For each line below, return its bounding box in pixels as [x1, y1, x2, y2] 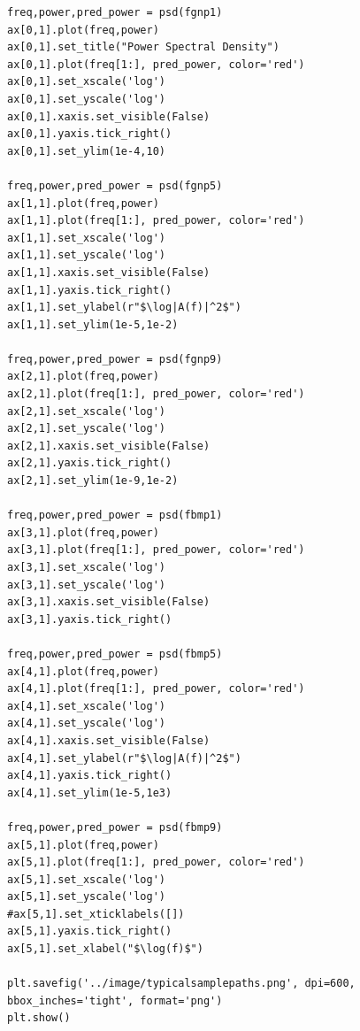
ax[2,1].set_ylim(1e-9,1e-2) [7, 474, 179, 488]
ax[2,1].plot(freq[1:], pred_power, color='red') [7, 388, 305, 401]
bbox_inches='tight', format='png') [7, 994, 223, 1007]
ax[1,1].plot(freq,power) [7, 196, 159, 210]
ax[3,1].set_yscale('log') [7, 578, 165, 591]
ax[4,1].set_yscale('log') [7, 717, 165, 730]
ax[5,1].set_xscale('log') [7, 873, 165, 886]
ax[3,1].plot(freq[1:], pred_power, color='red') [7, 543, 305, 557]
